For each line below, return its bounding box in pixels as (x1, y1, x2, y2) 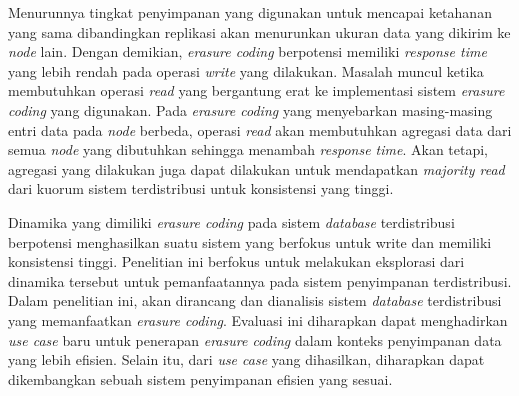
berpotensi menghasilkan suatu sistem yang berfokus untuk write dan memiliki (8, 231, 492, 252)
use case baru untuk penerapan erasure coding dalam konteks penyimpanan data (8, 329, 502, 350)
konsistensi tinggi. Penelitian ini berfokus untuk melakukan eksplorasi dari (8, 251, 465, 272)
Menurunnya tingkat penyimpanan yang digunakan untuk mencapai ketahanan (8, 2, 492, 22)
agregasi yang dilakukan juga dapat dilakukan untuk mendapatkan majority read (8, 158, 505, 179)
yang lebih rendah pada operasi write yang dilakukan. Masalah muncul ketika (8, 60, 484, 81)
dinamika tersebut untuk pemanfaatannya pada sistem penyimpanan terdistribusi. (8, 270, 512, 291)
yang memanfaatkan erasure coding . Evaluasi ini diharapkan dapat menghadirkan (8, 309, 508, 330)
